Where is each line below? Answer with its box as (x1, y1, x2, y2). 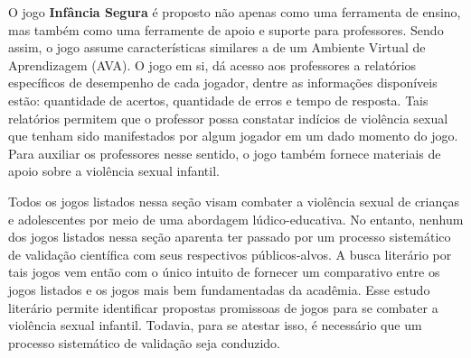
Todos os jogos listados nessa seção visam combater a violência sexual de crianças (8, 191, 459, 210)
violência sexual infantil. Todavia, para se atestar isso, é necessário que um (8, 316, 422, 335)
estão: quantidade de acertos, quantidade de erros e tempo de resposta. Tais (8, 90, 429, 109)
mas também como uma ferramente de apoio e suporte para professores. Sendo (8, 20, 444, 39)
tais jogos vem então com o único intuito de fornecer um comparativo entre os (8, 262, 440, 281)
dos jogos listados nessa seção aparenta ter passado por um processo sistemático (8, 227, 451, 246)
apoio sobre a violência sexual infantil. (8, 161, 220, 180)
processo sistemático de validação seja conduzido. (8, 333, 280, 352)
